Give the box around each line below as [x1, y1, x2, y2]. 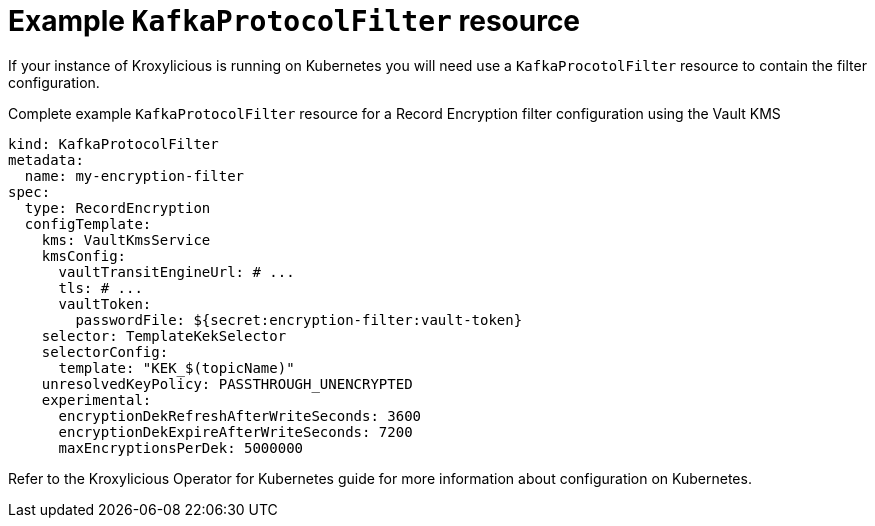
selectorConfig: [41, 343, 169, 360]
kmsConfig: [41, 247, 127, 264]
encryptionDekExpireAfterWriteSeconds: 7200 [58, 423, 413, 440]
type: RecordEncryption [24, 199, 211, 216]
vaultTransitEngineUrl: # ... [58, 263, 295, 280]
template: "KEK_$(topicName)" [58, 359, 295, 376]
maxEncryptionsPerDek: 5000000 [58, 439, 304, 456]
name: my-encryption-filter [24, 167, 245, 184]
